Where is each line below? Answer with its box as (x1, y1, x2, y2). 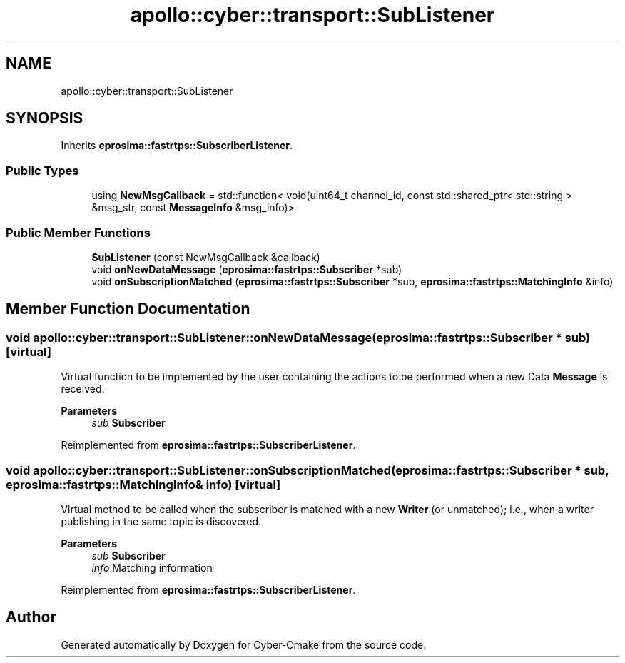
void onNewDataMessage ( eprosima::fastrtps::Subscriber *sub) (91, 263, 402, 275)
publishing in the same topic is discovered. (61, 515, 262, 527)
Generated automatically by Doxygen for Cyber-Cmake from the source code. (61, 638, 427, 651)
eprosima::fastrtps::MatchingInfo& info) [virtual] (6, 477, 281, 492)
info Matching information (91, 561, 213, 574)
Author (6, 608, 56, 627)
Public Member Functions (6, 225, 151, 240)
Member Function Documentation (6, 300, 250, 318)
